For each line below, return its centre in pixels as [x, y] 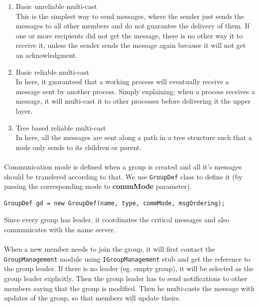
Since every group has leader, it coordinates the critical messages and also [117, 220]
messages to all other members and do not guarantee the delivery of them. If [132, 26]
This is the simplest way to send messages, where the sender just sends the [130, 16]
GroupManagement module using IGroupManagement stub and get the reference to [127, 258]
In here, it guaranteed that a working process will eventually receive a [122, 81]
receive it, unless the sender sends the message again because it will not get [131, 45]
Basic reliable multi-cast [53, 72]
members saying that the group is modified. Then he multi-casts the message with [129, 288]
